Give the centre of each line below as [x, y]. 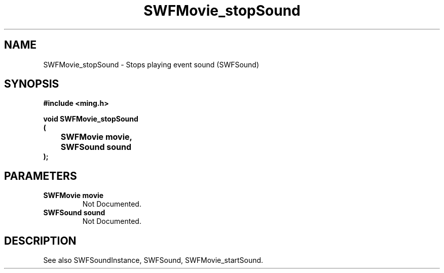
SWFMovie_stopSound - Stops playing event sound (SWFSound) [151, 64]
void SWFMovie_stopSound [91, 119]
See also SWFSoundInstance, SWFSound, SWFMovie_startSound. [153, 260]
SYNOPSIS [32, 84]
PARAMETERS [41, 176]
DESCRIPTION [40, 241]
